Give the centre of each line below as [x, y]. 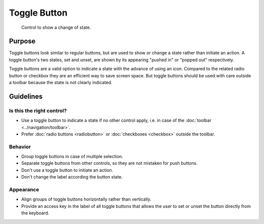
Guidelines [26, 96]
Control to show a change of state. [56, 27]
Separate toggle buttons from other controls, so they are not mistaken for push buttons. [110, 163]
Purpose [22, 41]
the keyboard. [35, 213]
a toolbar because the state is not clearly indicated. [61, 83]
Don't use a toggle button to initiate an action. [67, 170]
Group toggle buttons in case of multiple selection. [72, 157]
